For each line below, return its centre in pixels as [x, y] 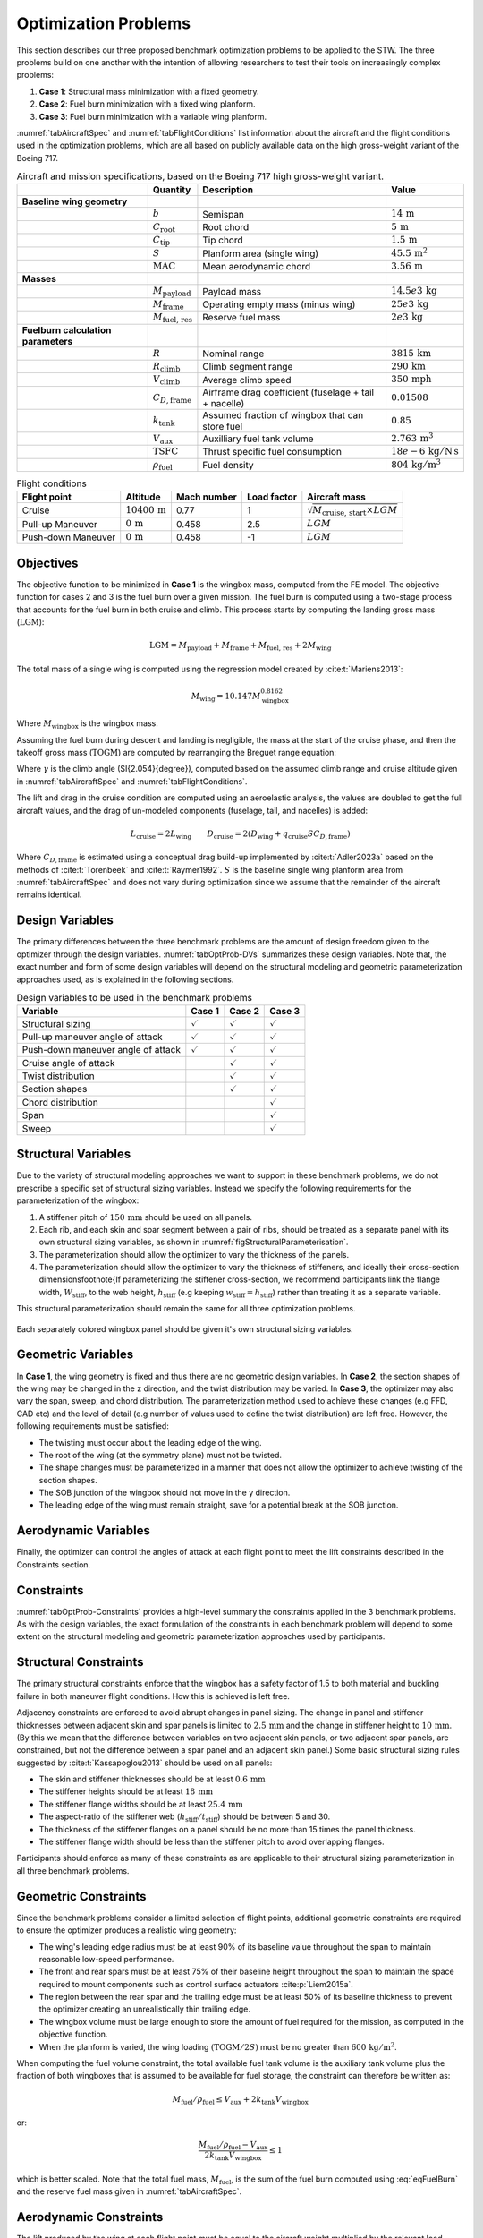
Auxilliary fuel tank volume [258, 439]
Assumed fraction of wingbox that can [283, 414]
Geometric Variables [75, 1355]
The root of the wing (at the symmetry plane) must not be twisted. [160, 1455]
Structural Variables [74, 1154]
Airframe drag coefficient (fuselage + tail [288, 392]
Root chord [226, 227]
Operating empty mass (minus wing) [279, 304]
